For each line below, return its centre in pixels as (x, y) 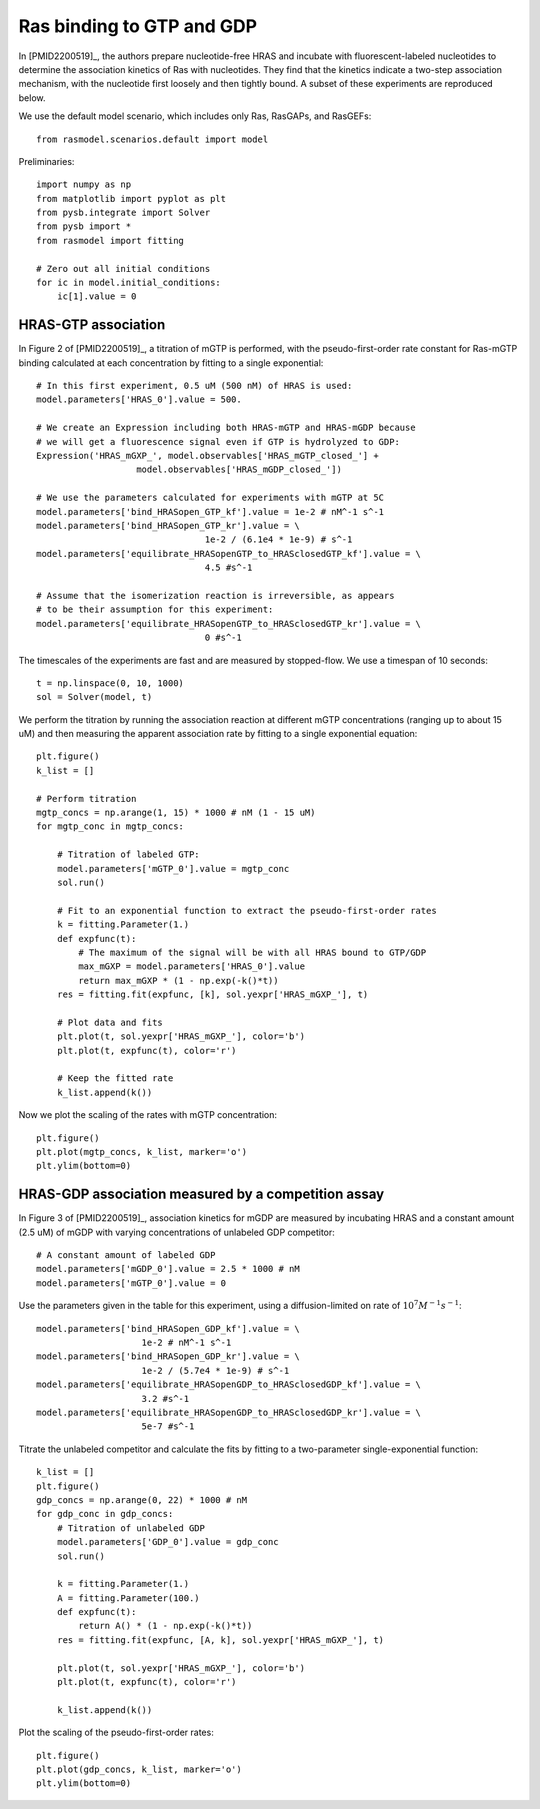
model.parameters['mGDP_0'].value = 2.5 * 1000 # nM (168, 1269)
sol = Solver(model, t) (94, 697)
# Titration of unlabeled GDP (130, 1528)
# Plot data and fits (110, 1022)
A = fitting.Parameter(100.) (128, 1598)
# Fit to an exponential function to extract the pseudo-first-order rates (246, 910)
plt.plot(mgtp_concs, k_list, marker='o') (142, 1152)
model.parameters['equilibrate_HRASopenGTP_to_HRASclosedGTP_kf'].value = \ (229, 553)
